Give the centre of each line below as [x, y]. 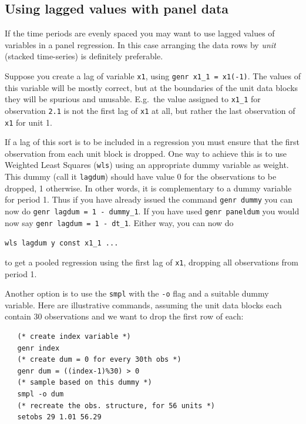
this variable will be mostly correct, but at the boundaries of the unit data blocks [152, 87]
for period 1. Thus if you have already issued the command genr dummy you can [149, 199]
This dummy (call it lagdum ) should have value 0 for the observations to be [141, 176]
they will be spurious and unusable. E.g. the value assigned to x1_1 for [133, 99]
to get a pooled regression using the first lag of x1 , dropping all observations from [152, 262]
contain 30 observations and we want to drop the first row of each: [124, 316]
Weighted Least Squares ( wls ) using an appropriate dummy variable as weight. [147, 165]
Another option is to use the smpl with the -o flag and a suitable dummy [137, 293]
